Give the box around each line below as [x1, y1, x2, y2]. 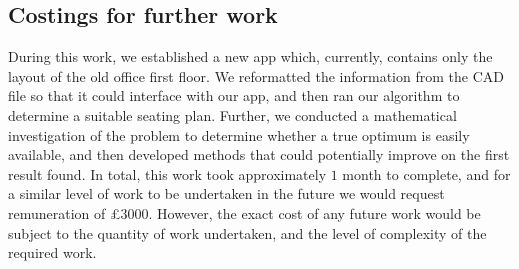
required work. [8, 242, 97, 263]
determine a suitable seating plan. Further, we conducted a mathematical [8, 104, 457, 125]
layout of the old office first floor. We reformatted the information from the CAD [8, 65, 504, 86]
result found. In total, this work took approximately [8, 163, 327, 184]
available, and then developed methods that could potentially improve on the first [8, 144, 510, 165]
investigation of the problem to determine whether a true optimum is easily [8, 124, 470, 145]
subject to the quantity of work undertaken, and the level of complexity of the [8, 222, 487, 243]
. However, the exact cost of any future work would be [148, 202, 481, 223]
